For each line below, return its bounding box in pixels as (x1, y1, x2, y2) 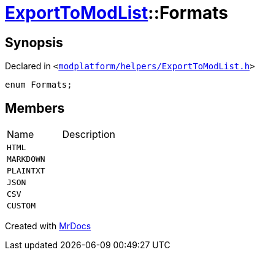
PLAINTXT (7, 166, 45, 176)
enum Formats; (5, 80, 72, 90)
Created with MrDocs (5, 221, 91, 232)
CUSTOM (7, 201, 36, 211)
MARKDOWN (7, 154, 45, 164)
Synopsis (5, 34, 63, 50)
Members (5, 100, 65, 116)
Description (62, 128, 115, 141)
